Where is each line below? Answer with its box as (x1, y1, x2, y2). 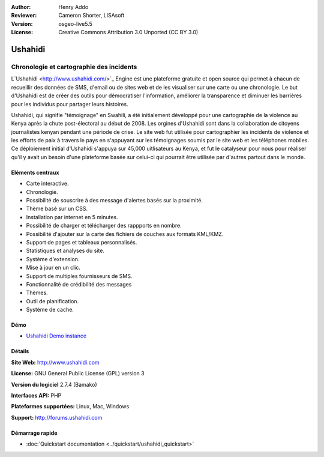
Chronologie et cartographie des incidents (11, 62, 137, 71)
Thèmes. (26, 289, 48, 297)
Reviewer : (11, 12, 37, 19)
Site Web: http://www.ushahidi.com (11, 359, 100, 366)
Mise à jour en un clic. (26, 264, 81, 271)
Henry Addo (58, 4, 89, 10)
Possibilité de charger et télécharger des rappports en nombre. (26, 222, 182, 229)
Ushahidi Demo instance (26, 332, 87, 339)
